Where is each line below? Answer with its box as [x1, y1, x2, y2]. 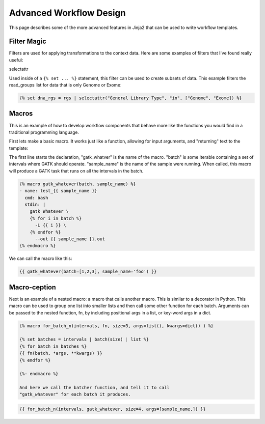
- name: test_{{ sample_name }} [19, 188, 98, 194]
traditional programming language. [9, 129, 79, 135]
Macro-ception [9, 283, 56, 291]
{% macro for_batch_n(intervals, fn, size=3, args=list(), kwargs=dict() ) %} [19, 323, 213, 329]
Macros [9, 110, 33, 118]
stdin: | [25, 202, 46, 207]
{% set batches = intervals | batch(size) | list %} [19, 337, 149, 342]
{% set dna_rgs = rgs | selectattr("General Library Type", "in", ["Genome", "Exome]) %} [19, 95, 242, 101]
